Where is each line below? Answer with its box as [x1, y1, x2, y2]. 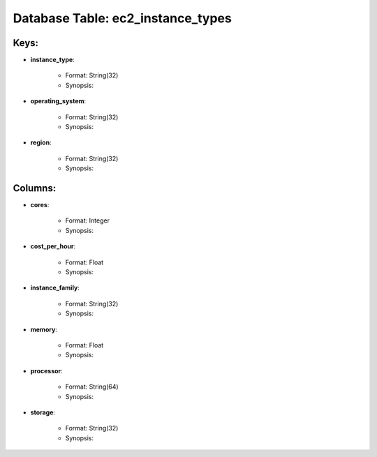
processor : [30, 366, 63, 375]
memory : [30, 325, 57, 334]
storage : [30, 408, 56, 417]
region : [30, 138, 52, 147]
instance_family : [30, 283, 80, 292]
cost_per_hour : [30, 242, 76, 250]
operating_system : [30, 97, 87, 105]
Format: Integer [65, 216, 110, 225]
